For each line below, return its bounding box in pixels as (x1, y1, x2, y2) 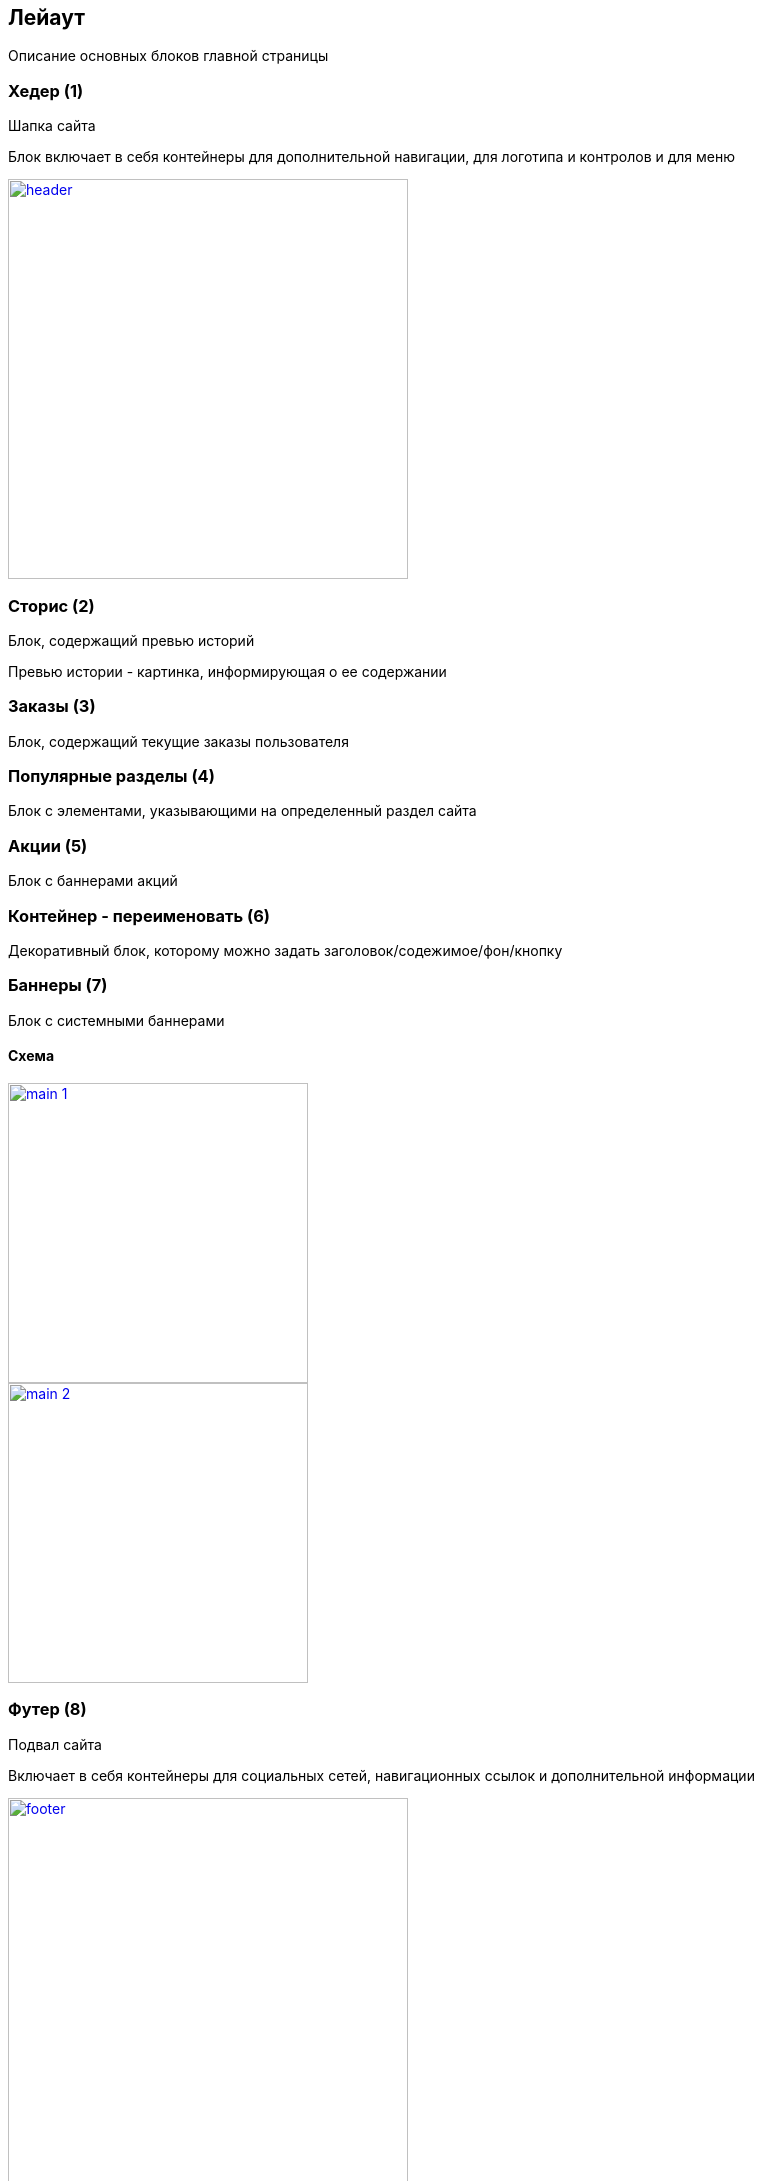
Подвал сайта (8, 1735, 102, 1753)
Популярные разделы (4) (8, 766, 215, 787)
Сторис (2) (8, 595, 95, 616)
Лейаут (8, 5, 85, 30)
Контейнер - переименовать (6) (8, 905, 270, 926)
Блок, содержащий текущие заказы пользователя (8, 732, 349, 750)
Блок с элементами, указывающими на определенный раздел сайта (8, 802, 477, 820)
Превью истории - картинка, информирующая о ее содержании (8, 662, 447, 680)
